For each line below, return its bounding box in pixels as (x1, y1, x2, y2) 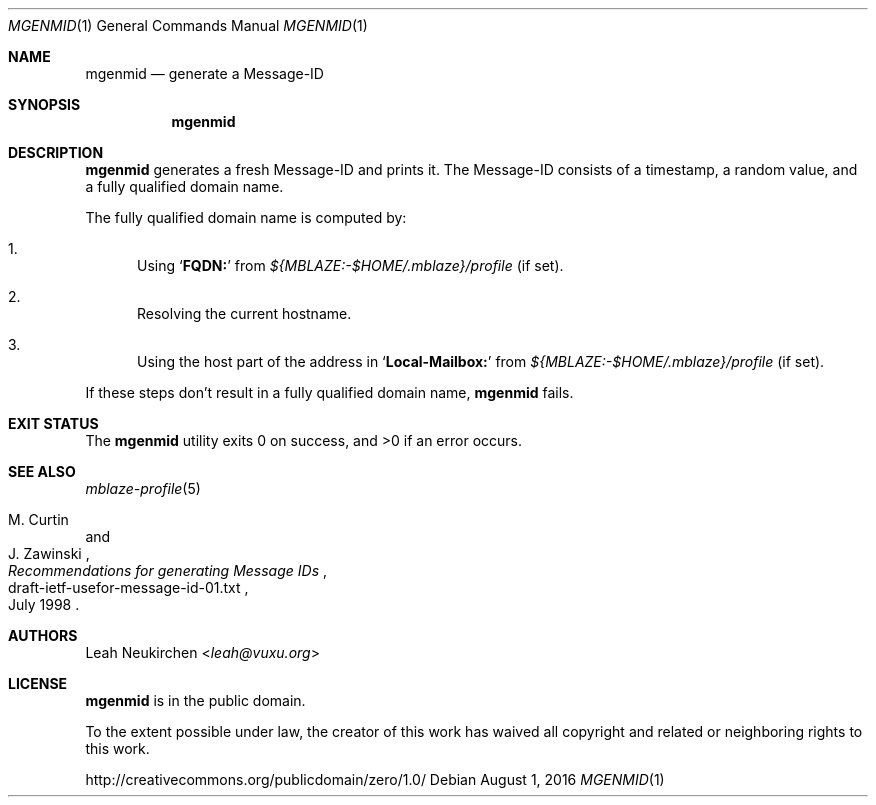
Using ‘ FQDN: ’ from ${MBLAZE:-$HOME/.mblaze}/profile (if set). (137, 257, 564, 274)
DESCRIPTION (8, 144, 104, 161)
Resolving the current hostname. (137, 305, 352, 322)
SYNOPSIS (8, 96, 81, 113)
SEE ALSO (8, 463, 76, 480)
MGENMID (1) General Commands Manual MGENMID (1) (8, 17, 368, 34)
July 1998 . (8, 596, 80, 613)
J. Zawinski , (8, 545, 90, 562)
